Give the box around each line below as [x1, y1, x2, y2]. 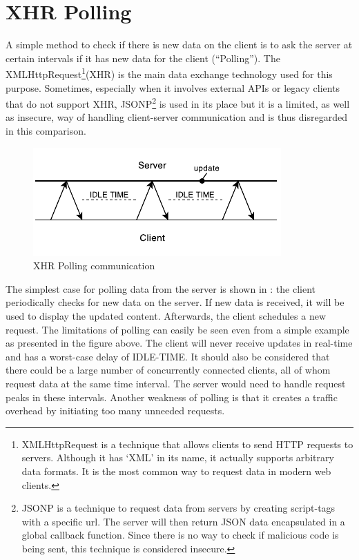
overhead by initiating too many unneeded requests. [6, 403, 225, 418]
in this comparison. [6, 124, 86, 137]
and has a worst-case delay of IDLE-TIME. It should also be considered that [6, 349, 330, 363]
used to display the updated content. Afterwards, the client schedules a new [6, 308, 327, 322]
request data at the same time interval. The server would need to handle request [6, 376, 346, 390]
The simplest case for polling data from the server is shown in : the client [6, 281, 316, 296]
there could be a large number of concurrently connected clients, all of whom [6, 363, 331, 377]
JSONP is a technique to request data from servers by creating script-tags [21, 501, 336, 515]
